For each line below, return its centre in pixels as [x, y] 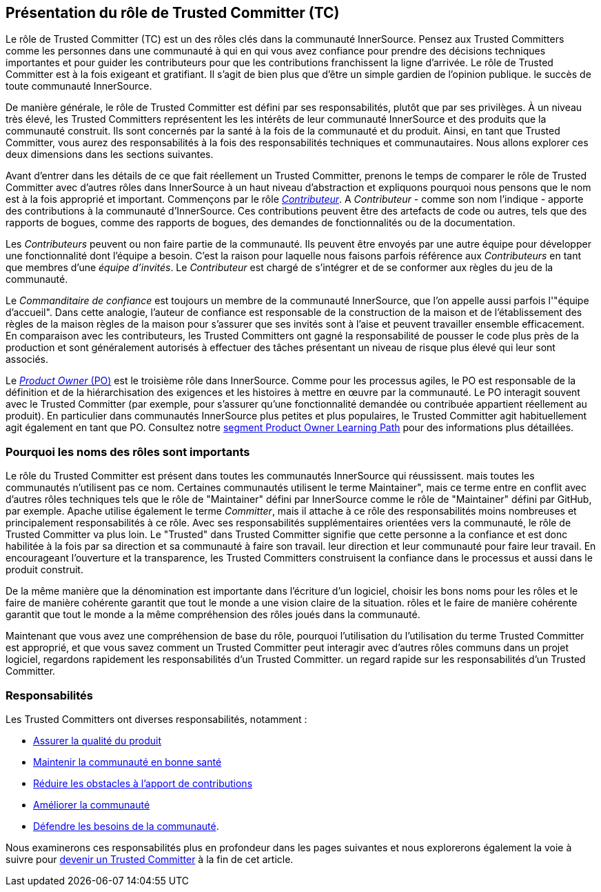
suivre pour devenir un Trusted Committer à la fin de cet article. [150, 859]
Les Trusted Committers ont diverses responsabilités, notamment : [156, 719]
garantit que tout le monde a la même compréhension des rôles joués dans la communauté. [213, 615]
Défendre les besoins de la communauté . [126, 826]
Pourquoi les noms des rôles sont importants [128, 452]
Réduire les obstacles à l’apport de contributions [143, 783]
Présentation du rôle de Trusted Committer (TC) [173, 13]
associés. [27, 359]
